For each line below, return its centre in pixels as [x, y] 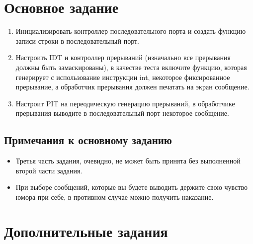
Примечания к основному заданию [88, 140]
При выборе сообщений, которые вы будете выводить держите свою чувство [131, 187]
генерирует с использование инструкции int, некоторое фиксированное [123, 77]
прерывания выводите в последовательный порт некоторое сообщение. [122, 113]
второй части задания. [49, 170]
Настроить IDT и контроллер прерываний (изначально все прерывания [123, 57]
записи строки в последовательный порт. [77, 41]
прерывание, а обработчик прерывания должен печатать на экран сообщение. [132, 87]
